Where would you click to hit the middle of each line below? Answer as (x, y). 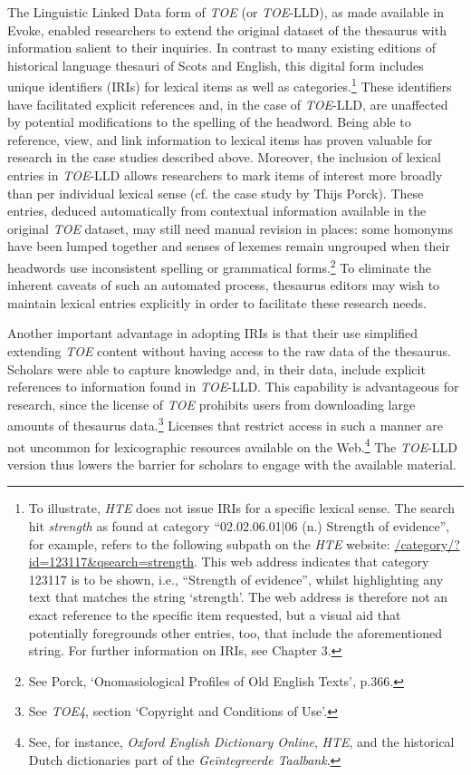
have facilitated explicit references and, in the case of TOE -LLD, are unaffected (228, 104)
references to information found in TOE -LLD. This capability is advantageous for (233, 387)
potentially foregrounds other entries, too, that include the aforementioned (235, 632)
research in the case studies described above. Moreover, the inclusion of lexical (224, 157)
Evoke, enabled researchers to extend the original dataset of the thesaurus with (227, 29)
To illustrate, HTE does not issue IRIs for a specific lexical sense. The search (242, 508)
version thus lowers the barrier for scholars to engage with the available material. (232, 464)
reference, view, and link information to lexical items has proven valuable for (220, 139)
